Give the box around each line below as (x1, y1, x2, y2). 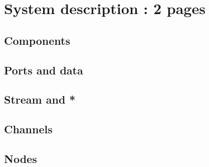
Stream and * (4, 92, 76, 107)
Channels (4, 121, 53, 137)
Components (4, 32, 70, 48)
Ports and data (4, 62, 83, 77)
